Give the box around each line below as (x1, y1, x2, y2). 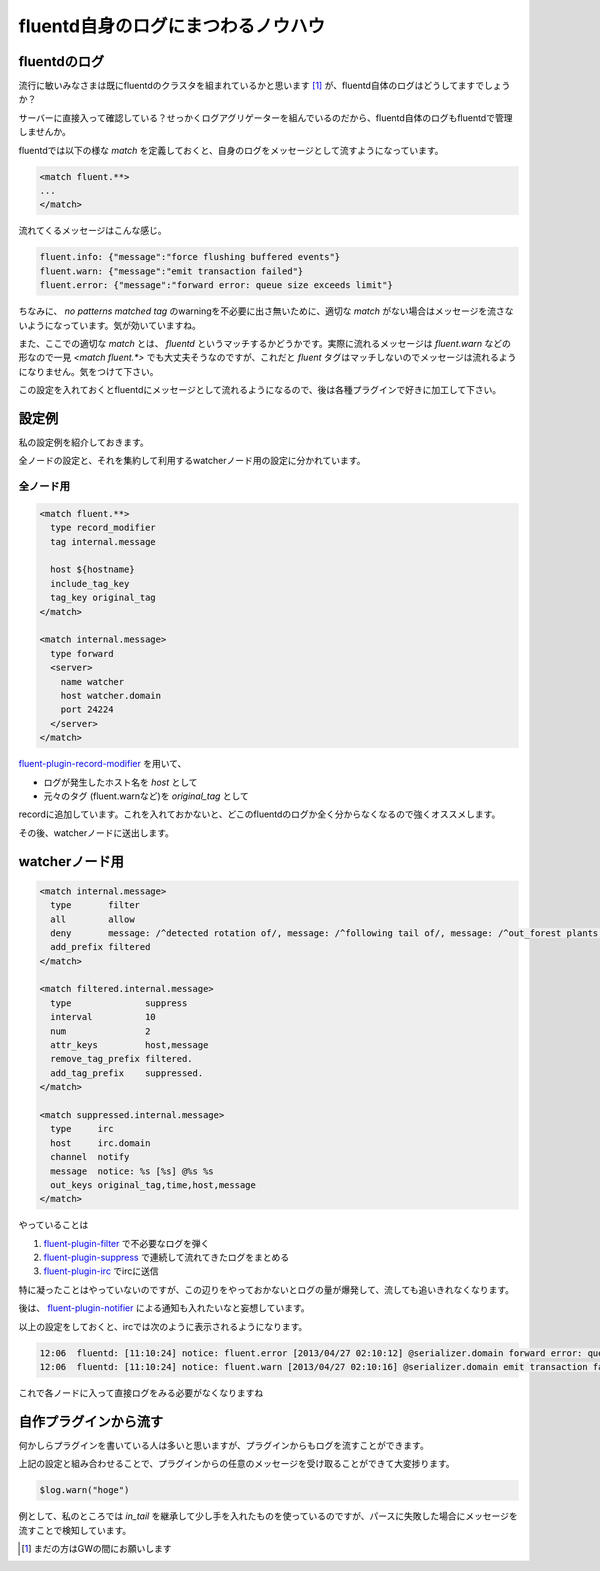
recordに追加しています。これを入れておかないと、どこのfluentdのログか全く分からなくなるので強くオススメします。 (18, 808, 501, 820)
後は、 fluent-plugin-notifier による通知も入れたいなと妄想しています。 (18, 1302, 310, 1314)
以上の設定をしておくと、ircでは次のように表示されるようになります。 (18, 1320, 308, 1332)
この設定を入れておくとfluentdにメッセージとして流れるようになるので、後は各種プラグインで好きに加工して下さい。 (18, 384, 502, 396)
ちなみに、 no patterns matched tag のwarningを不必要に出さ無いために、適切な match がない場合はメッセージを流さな (18, 305, 514, 317)
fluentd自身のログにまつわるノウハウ (18, 15, 325, 37)
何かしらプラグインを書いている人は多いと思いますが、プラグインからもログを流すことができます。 (18, 1439, 429, 1451)
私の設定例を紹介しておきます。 (18, 436, 149, 448)
